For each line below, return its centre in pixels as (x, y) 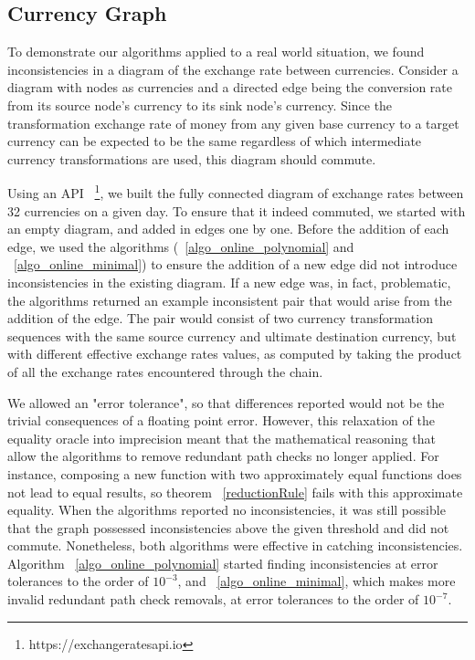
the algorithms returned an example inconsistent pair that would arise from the (230, 300)
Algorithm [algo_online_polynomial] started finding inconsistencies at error (223, 563)
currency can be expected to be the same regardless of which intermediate (215, 141)
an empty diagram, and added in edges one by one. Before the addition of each (228, 229)
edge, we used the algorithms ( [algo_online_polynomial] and (181, 246)
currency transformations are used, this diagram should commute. (192, 158)
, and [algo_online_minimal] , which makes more (317, 581)
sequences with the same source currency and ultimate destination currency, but (232, 335)
